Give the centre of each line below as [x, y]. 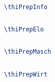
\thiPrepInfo [26, 7]
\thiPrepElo [24, 30]
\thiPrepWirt [26, 74]
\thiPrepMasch [28, 52]
